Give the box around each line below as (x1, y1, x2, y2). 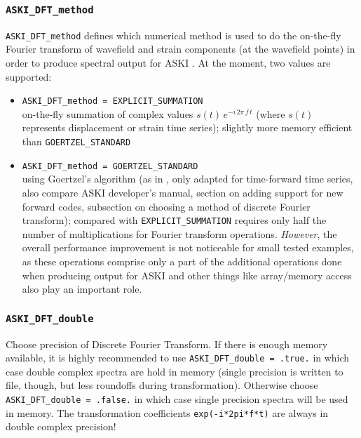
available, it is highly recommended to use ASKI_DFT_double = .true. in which (6, 350, 350, 365)
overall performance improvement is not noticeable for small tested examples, (22, 240, 354, 255)
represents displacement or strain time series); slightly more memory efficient (22, 120, 353, 135)
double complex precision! (6, 419, 116, 434)
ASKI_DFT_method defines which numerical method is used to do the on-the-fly (6, 27, 341, 42)
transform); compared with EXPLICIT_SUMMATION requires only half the (22, 213, 327, 227)
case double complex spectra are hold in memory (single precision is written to (6, 364, 343, 378)
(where (256, 106, 285, 121)
